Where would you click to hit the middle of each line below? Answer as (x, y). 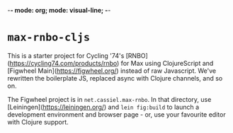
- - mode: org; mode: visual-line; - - (59, 10)
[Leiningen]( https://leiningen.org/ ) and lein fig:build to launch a (103, 107)
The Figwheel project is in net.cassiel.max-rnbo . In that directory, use (109, 99)
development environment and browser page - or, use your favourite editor (116, 114)
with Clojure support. (38, 122)
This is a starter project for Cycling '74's (66, 55)
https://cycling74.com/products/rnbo (63, 63)
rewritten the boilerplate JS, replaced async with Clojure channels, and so (115, 78)
